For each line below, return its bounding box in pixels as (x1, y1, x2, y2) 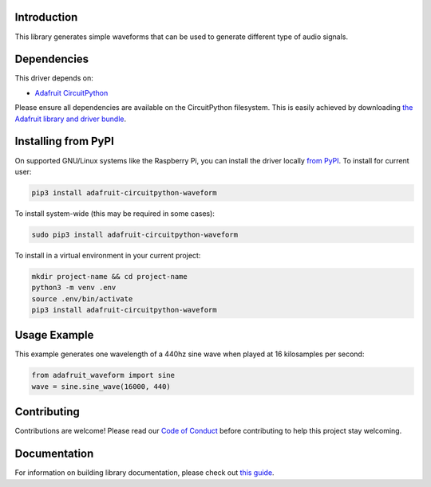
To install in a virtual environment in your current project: (14, 250, 201, 260)
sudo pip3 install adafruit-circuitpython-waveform (31, 230, 239, 239)
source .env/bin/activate (31, 294, 133, 303)
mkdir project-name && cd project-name (31, 272, 188, 281)
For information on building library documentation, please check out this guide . (14, 468, 275, 477)
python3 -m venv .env (31, 283, 117, 293)
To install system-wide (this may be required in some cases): (14, 208, 215, 218)
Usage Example (14, 328, 94, 342)
